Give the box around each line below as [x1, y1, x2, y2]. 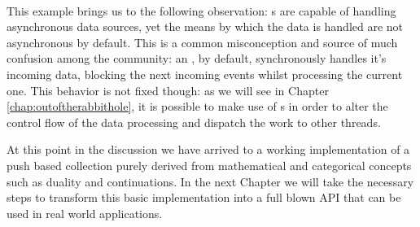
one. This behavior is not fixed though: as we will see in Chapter [7, 81, 329, 98]
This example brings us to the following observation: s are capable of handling [7, 2, 396, 19]
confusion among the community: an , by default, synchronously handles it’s [7, 50, 387, 67]
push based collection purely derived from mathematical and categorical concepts [7, 156, 412, 173]
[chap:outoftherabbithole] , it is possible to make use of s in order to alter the [7, 98, 388, 115]
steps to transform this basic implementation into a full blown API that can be [7, 189, 401, 206]
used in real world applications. [7, 204, 163, 221]
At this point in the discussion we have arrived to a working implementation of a [7, 141, 410, 158]
